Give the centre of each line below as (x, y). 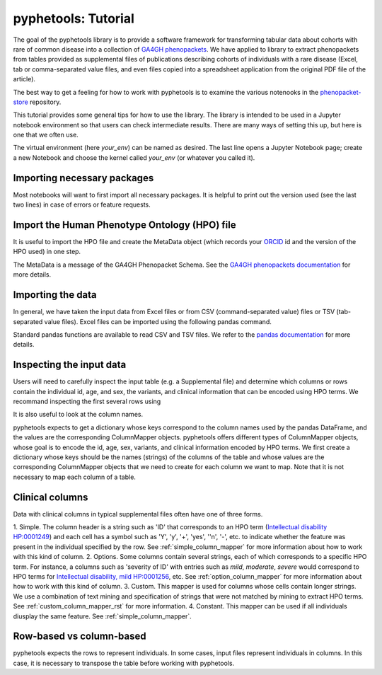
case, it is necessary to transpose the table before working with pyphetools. (124, 663)
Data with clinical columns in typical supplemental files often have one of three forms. (138, 514)
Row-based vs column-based (80, 636)
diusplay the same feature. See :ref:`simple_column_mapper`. (103, 616)
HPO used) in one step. (47, 252)
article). (24, 79)
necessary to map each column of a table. (74, 477)
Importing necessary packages (83, 178)
